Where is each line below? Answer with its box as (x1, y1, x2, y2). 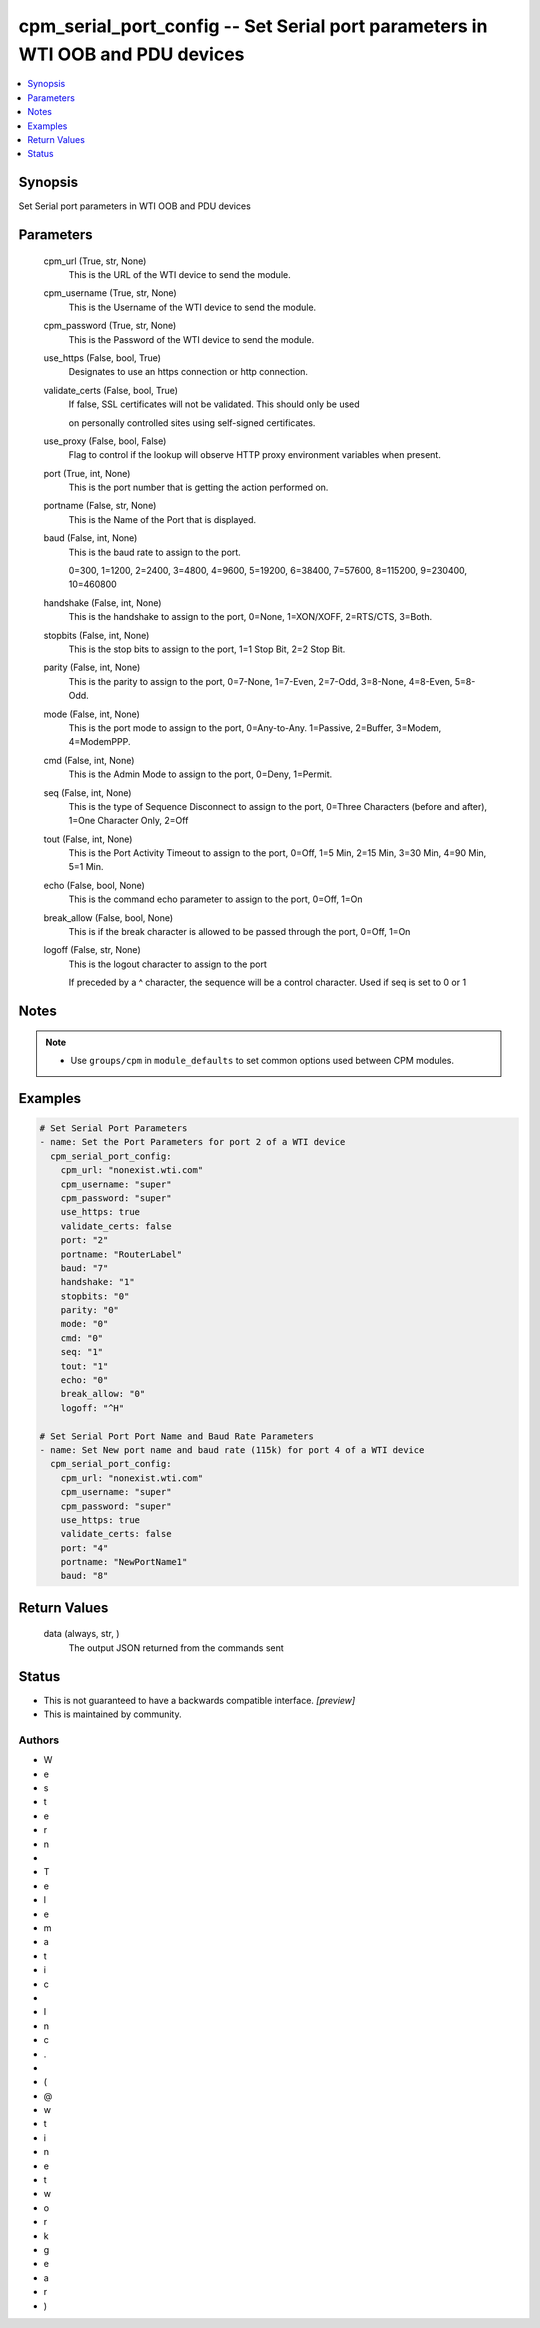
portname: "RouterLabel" (60, 1248, 183, 1260)
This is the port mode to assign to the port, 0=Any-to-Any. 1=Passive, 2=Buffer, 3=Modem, (68, 721, 442, 734)
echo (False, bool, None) (43, 879, 145, 891)
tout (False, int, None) (43, 833, 133, 845)
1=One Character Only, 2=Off (68, 815, 189, 827)
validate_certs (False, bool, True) (43, 384, 179, 396)
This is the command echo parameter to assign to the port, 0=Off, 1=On (68, 893, 364, 905)
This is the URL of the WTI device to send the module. (68, 269, 291, 280)
